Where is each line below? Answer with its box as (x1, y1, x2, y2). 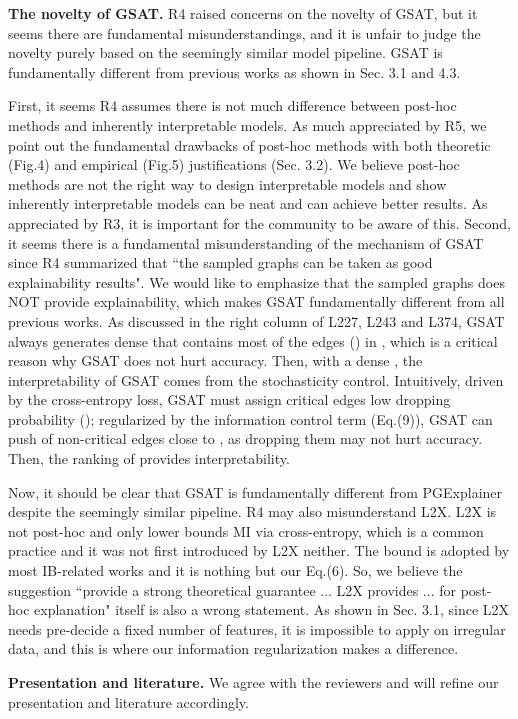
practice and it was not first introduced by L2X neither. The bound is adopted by (8, 540, 510, 561)
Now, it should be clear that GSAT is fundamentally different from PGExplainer (8, 481, 503, 502)
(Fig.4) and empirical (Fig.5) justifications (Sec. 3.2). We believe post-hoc (8, 154, 460, 175)
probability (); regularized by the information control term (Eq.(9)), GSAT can (8, 408, 493, 429)
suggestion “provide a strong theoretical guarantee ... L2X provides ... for (8, 579, 456, 600)
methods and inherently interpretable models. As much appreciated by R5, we (8, 114, 487, 135)
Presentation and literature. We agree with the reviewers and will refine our (8, 672, 499, 692)
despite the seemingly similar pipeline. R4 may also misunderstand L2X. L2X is (8, 501, 497, 522)
